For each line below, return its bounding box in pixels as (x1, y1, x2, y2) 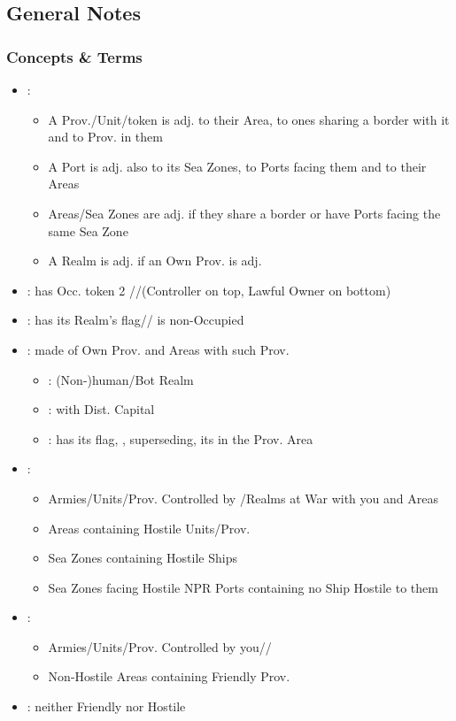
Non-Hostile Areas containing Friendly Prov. (48, 667, 290, 686)
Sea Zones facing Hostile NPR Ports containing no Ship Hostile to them (48, 578, 438, 596)
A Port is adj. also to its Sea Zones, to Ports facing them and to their (48, 157, 427, 175)
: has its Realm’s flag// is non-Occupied (27, 311, 244, 329)
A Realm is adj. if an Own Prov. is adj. (48, 251, 262, 270)
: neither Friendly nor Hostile (27, 697, 186, 716)
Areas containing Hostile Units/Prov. (48, 518, 251, 537)
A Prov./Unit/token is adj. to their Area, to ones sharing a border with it (48, 110, 450, 128)
